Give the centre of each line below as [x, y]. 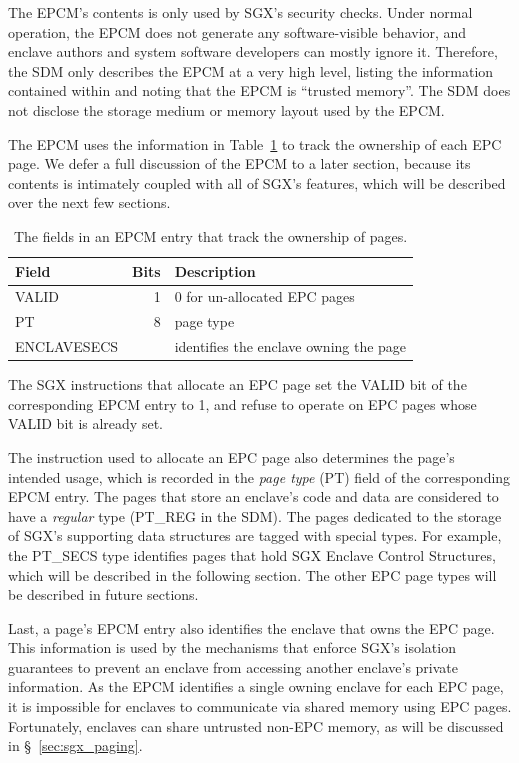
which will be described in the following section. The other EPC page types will [252, 574]
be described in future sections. [103, 594]
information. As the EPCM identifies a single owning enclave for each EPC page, [256, 686]
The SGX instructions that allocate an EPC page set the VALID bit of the [237, 384]
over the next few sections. [89, 202]
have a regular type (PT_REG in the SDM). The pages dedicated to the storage [255, 515]
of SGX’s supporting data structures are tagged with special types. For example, [255, 535]
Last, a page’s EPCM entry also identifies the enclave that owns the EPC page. [251, 627]
